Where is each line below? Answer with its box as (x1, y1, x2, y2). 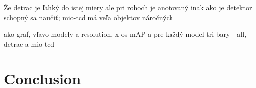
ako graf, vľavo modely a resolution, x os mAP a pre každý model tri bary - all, (4, 29, 247, 39)
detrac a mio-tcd (4, 38, 55, 49)
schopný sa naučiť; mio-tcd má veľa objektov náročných (4, 12, 173, 22)
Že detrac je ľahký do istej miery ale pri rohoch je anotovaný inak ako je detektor (4, 2, 252, 12)
